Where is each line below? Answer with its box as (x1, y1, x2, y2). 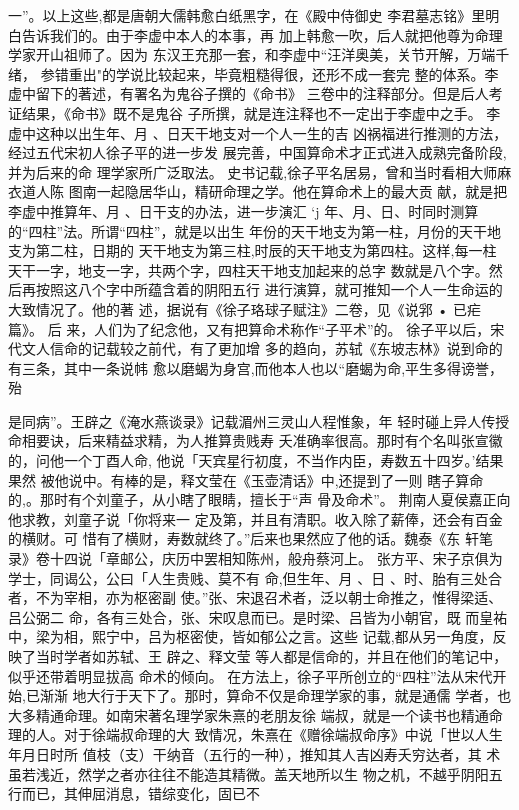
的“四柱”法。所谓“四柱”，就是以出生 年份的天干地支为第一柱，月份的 (8, 220, 460, 241)
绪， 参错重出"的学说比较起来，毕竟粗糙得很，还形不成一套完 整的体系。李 (8, 63, 499, 84)
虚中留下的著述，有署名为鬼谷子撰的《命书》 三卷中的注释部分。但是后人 (8, 83, 489, 104)
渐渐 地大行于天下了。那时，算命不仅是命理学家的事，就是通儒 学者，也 (39, 685, 512, 706)
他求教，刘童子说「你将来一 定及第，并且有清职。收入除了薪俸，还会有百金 (8, 508, 503, 529)
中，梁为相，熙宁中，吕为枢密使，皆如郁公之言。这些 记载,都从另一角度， (8, 626, 493, 647)
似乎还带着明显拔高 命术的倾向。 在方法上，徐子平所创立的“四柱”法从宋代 (8, 665, 493, 686)
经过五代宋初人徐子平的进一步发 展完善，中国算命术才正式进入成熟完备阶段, (8, 142, 507, 163)
